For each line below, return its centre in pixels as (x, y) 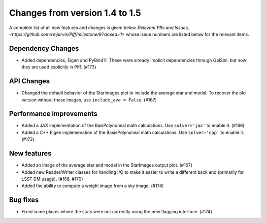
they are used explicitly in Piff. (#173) (59, 67)
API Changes (30, 81)
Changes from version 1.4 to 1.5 (75, 13)
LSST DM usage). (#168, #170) (52, 179)
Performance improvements (53, 114)
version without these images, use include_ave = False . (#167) (89, 100)
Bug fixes (24, 200)
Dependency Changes (44, 48)
